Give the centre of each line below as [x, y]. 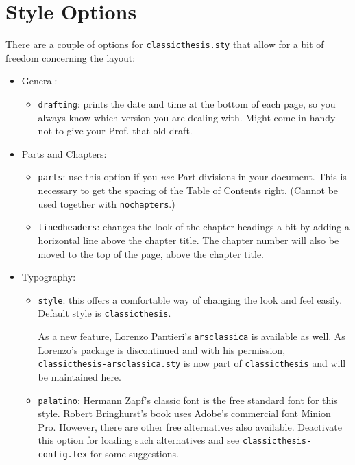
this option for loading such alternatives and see [139, 440]
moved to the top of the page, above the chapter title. [151, 253]
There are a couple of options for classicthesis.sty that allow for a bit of [165, 44]
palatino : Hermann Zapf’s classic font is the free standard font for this [188, 400]
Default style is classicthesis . [105, 313]
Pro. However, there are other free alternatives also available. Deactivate [190, 426]
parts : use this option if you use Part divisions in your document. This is [192, 177]
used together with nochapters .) [107, 203]
